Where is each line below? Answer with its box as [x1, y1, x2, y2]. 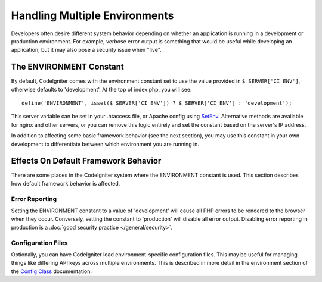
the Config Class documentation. [11, 268, 92, 275]
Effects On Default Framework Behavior [11, 156, 162, 166]
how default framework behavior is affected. [11, 180, 120, 187]
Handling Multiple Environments [11, 9, 174, 22]
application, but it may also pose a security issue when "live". [11, 46, 162, 54]
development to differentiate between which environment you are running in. [11, 140, 200, 148]
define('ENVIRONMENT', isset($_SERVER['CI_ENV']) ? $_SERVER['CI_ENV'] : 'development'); [21, 100, 292, 106]
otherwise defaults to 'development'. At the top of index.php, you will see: [11, 86, 192, 93]
